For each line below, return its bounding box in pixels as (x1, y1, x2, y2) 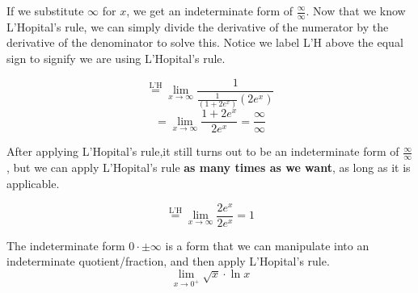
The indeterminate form (6, 236, 125, 253)
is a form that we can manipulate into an (165, 236, 369, 253)
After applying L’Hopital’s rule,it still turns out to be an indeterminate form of (6, 143, 399, 160)
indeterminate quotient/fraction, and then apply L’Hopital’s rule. (6, 253, 330, 270)
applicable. (6, 174, 60, 191)
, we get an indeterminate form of (126, 2, 293, 19)
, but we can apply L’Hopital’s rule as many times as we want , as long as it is (6, 159, 411, 176)
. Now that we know (306, 2, 406, 19)
